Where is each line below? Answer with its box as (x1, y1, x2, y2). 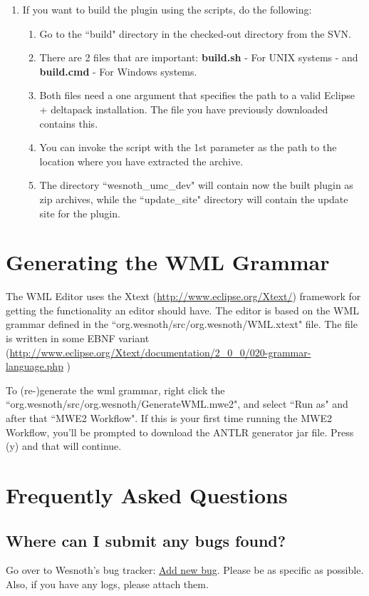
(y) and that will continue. (6, 438, 122, 453)
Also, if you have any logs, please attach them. (6, 576, 209, 591)
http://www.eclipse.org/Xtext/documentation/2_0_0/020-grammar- (9, 344, 311, 359)
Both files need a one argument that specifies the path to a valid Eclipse (39, 88, 355, 103)
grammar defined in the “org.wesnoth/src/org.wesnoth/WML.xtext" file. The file (6, 317, 358, 332)
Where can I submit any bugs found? (6, 529, 286, 551)
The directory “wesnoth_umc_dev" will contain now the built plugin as (39, 178, 353, 192)
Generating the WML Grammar (6, 247, 330, 277)
